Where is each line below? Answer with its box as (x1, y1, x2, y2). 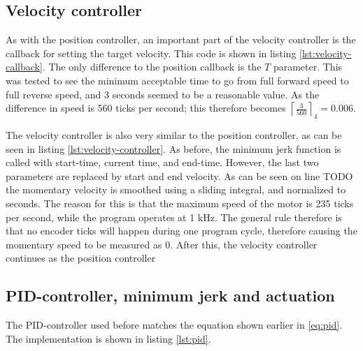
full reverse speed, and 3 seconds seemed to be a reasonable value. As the (6, 87, 320, 101)
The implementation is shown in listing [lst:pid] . (6, 331, 211, 345)
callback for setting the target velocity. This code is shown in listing (6, 45, 297, 60)
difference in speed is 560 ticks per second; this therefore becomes (6, 100, 286, 115)
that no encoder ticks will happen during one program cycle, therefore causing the (6, 223, 357, 238)
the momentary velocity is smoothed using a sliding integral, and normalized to (6, 182, 346, 197)
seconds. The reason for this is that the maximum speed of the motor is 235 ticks (6, 195, 354, 210)
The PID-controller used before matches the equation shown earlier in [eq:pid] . (6, 318, 343, 332)
